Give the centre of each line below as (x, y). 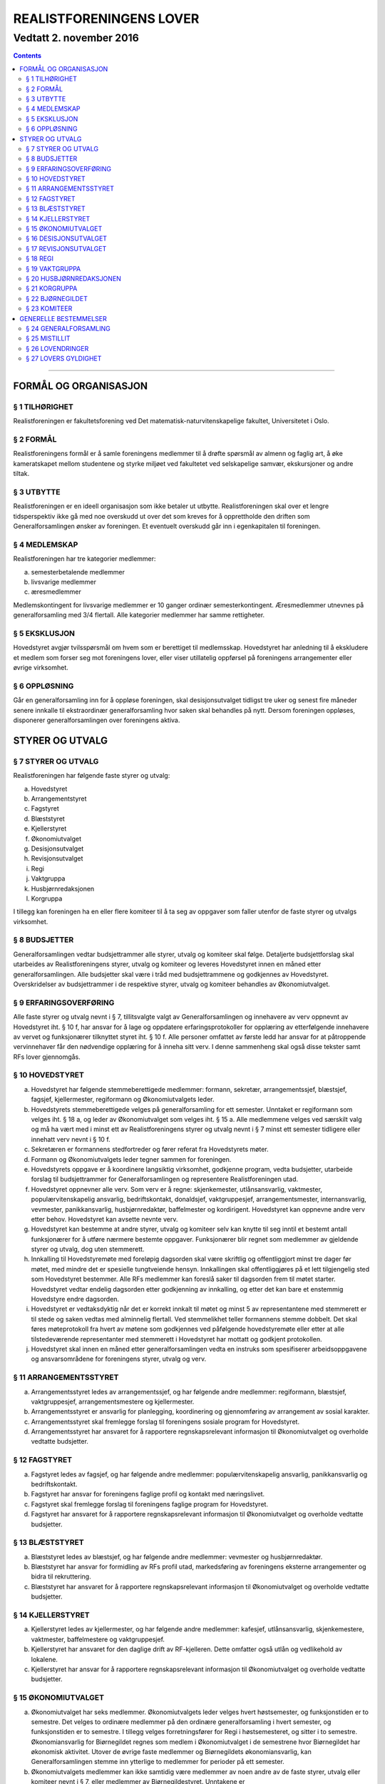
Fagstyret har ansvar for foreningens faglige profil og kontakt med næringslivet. (148, 1494)
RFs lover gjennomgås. (47, 1057)
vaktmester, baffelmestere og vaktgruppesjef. (98, 1639)
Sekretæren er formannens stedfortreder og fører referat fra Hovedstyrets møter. (150, 1150)
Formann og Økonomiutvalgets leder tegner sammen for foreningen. (131, 1159)
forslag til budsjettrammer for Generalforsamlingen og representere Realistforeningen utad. (165, 1179)
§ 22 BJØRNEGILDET (57, 298)
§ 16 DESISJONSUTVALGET (66, 238)
